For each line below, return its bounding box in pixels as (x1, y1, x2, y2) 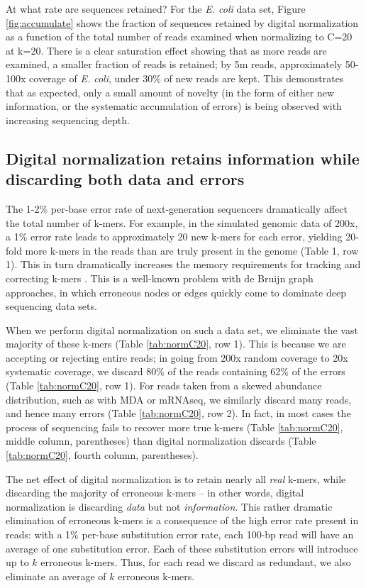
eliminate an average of (6, 568, 106, 583)
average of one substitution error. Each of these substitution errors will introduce (6, 540, 358, 555)
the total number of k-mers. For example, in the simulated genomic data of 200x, (6, 215, 358, 230)
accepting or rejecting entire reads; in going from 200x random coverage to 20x (6, 350, 348, 365)
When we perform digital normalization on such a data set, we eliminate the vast (6, 322, 358, 337)
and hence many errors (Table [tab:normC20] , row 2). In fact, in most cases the (6, 406, 351, 421)
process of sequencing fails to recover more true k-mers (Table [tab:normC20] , (6, 419, 343, 434)
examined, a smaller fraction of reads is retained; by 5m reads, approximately (6, 57, 343, 72)
